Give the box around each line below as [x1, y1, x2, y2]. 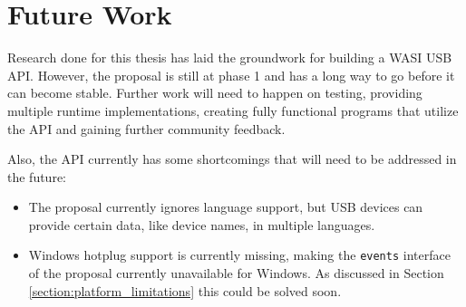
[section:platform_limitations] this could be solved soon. [28, 281, 342, 300]
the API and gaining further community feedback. [7, 119, 286, 138]
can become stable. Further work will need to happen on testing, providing [7, 83, 422, 102]
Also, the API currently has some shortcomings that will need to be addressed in [7, 149, 457, 168]
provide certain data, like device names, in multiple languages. [28, 215, 375, 234]
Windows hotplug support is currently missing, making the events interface [28, 245, 451, 264]
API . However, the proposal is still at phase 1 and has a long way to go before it [7, 65, 455, 84]
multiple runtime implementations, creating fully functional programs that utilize [7, 101, 459, 120]
